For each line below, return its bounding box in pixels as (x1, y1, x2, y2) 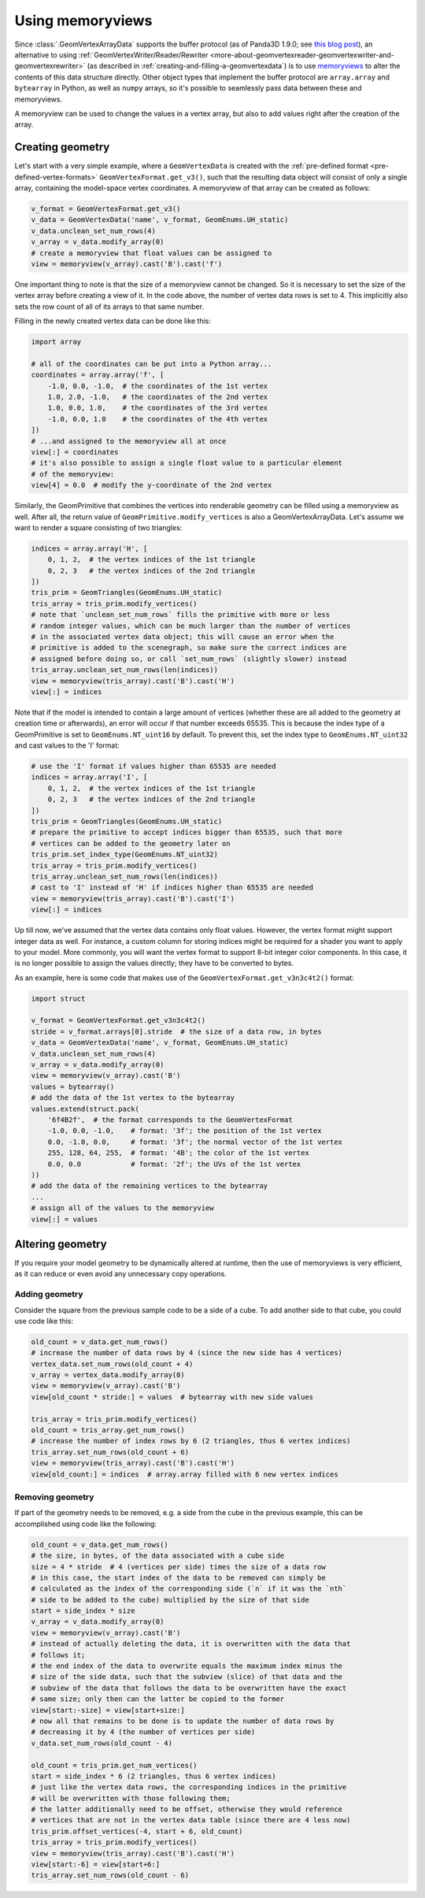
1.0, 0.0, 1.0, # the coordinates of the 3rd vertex (47, 403, 268, 413)
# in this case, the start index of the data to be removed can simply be (31, 1573, 327, 1582)
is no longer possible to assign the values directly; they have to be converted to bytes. (14, 958, 294, 968)
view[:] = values (31, 1214, 98, 1224)
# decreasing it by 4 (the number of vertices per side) (31, 1728, 256, 1736)
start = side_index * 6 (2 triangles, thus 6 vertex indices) (31, 1771, 276, 1781)
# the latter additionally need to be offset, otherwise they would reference (31, 1805, 342, 1814)
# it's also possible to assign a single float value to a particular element (31, 459, 342, 468)
